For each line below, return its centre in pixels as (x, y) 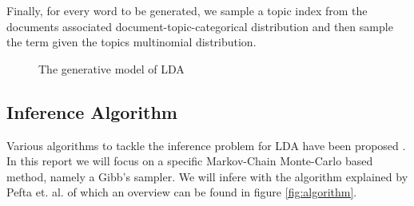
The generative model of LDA (111, 68)
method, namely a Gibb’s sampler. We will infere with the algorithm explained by (207, 176)
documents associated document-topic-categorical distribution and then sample (200, 26)
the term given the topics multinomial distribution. (131, 42)
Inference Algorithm (92, 111)
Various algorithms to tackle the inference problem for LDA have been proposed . (206, 145)
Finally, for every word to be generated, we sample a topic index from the (187, 10)
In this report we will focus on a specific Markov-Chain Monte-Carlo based (190, 161)
